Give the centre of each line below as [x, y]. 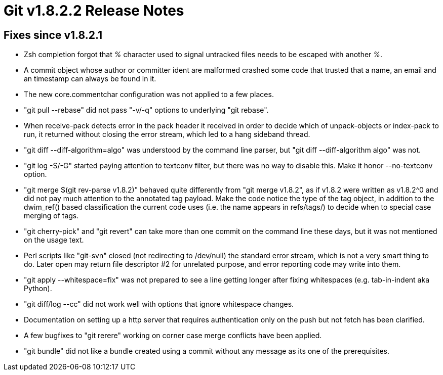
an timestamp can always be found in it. [90, 79]
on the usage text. [54, 240]
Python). [38, 289]
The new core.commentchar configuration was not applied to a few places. [149, 95]
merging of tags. [51, 216]
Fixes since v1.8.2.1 [53, 35]
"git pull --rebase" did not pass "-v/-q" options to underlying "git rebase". [146, 110]
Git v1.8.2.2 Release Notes [94, 11]
